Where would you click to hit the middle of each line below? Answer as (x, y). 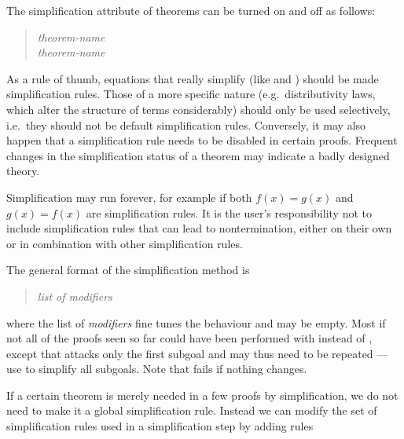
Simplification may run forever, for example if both (129, 197)
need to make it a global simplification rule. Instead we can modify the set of (192, 410)
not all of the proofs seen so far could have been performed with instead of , (189, 338)
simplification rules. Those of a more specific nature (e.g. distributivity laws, (191, 94)
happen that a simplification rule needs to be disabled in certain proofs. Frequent (202, 140)
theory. (23, 171)
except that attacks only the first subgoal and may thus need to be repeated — (197, 353)
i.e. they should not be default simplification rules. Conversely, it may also (186, 124)
